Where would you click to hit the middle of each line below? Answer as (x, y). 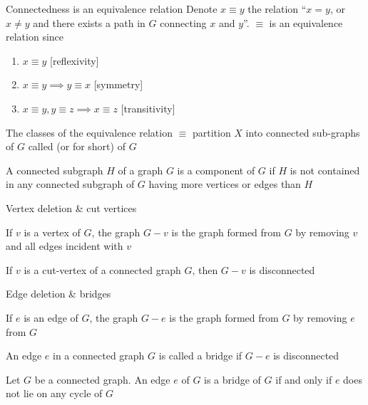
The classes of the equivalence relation (89, 132)
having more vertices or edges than (225, 184)
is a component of (216, 170)
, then (205, 269)
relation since (35, 37)
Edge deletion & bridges (58, 294)
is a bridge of (232, 379)
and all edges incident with (65, 246)
